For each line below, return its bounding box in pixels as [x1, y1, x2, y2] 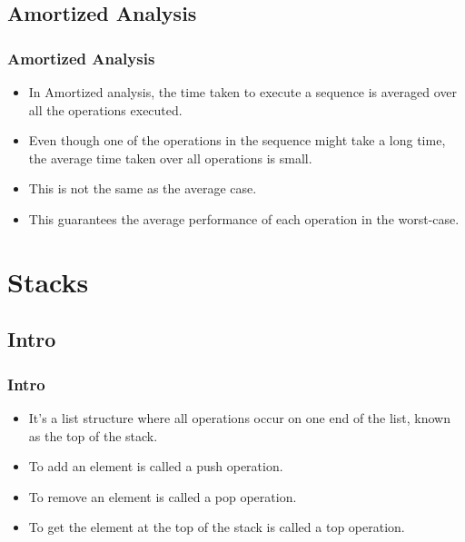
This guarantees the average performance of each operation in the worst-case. [28, 209, 460, 228]
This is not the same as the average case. [28, 179, 257, 198]
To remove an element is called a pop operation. [28, 487, 297, 506]
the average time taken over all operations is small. [28, 148, 312, 167]
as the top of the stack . [28, 426, 158, 445]
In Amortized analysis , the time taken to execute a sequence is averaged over [28, 83, 458, 101]
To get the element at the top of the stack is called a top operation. [28, 517, 405, 537]
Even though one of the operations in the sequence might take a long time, [28, 131, 446, 150]
